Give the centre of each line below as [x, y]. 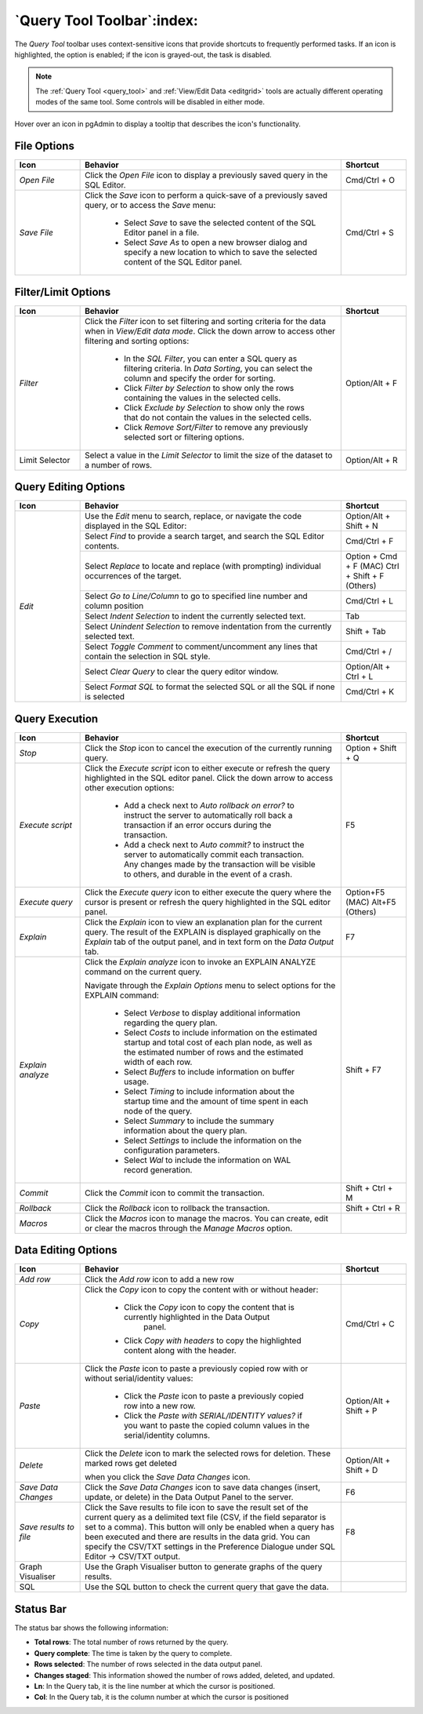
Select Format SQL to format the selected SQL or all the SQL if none [210, 687]
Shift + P [362, 1411]
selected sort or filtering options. [184, 437]
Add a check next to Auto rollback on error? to [210, 805]
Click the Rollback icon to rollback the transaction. [177, 1208]
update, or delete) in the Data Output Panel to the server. [189, 1497]
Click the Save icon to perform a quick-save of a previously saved [206, 195]
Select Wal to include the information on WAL [208, 1160]
